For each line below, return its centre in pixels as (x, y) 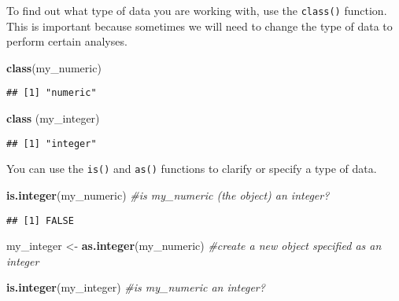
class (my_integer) (53, 118)
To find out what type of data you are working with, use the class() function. (197, 10)
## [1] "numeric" (52, 93)
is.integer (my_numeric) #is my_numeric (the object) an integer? (168, 195)
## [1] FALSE (40, 220)
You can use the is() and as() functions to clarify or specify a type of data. (192, 169)
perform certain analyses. (67, 41)
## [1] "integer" (52, 143)
